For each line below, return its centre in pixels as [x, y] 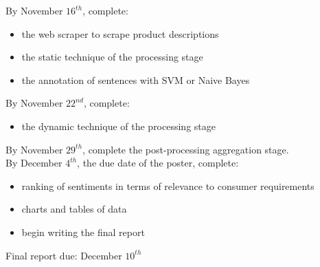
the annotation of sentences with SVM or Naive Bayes [136, 79]
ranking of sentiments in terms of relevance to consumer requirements [168, 185]
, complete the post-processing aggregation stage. [186, 149]
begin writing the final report [83, 232]
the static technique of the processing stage [112, 57]
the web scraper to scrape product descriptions [120, 33]
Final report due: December [64, 255]
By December [34, 163]
